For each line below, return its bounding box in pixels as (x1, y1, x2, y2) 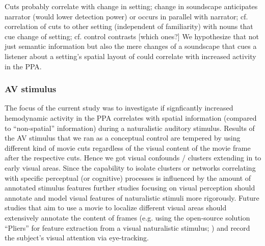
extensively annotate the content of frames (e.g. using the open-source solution (5, 212, 250, 223)
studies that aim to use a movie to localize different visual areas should (5, 202, 227, 213)
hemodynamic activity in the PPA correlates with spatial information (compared (5, 112, 257, 123)
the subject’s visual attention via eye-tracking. (5, 232, 149, 243)
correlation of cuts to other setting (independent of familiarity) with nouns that (5, 21, 253, 32)
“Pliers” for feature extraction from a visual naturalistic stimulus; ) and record (5, 222, 250, 233)
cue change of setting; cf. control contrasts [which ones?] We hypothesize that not (5, 31, 259, 41)
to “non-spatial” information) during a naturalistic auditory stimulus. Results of (5, 122, 255, 133)
